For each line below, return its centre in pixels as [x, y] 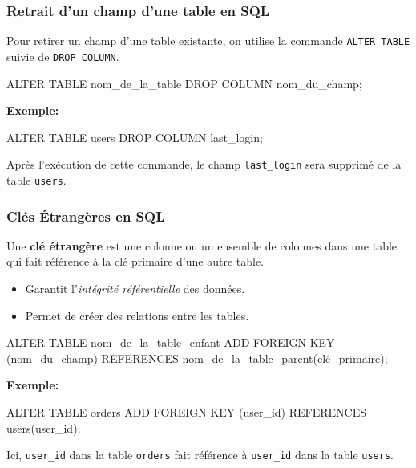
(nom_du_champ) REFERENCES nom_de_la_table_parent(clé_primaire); [197, 358]
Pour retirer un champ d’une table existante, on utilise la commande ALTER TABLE [208, 41]
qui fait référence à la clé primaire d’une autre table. [135, 261]
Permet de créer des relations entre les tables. [137, 315]
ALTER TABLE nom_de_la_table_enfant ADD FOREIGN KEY [171, 342]
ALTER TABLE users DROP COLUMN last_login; [135, 137]
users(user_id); [44, 427]
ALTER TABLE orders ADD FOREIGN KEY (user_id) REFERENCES [186, 412]
